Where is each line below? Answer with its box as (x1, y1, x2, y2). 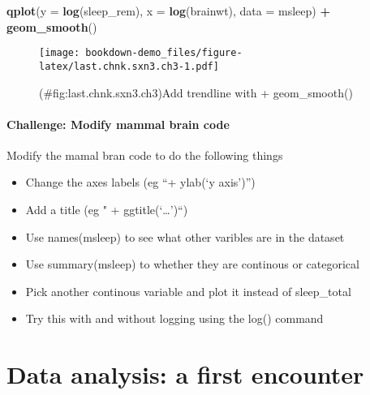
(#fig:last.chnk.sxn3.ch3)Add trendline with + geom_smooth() (39, 84, 353, 101)
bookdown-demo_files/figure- (85, 47, 243, 59)
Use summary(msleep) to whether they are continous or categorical (25, 255, 359, 273)
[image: (39, 47, 80, 59)
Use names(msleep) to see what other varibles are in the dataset (25, 228, 345, 245)
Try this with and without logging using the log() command (25, 310, 324, 327)
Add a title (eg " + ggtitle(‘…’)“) (25, 201, 188, 218)
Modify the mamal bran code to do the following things (6, 146, 283, 163)
